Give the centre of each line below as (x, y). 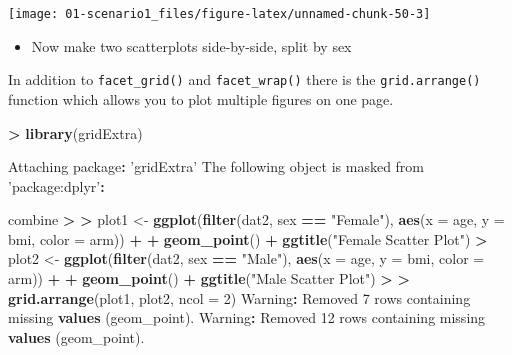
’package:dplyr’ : (56, 185)
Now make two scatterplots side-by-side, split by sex (191, 45)
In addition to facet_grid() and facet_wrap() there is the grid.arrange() (244, 79)
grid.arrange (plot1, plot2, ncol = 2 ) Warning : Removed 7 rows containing (239, 297)
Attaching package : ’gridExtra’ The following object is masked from (216, 166)
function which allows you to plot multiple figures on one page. (201, 98)
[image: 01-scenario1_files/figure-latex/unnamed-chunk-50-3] (219, 14)
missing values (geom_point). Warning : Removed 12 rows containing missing (247, 317)
